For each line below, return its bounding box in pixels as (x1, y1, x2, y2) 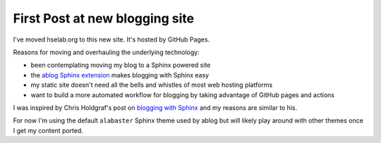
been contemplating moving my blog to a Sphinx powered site (30, 61, 211, 70)
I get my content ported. (13, 126, 84, 135)
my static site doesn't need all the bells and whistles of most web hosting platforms (30, 81, 273, 89)
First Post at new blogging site (13, 11, 195, 26)
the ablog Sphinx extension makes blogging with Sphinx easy (30, 70, 210, 79)
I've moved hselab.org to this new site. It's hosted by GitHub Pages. (13, 35, 210, 44)
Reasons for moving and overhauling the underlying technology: (13, 48, 200, 56)
